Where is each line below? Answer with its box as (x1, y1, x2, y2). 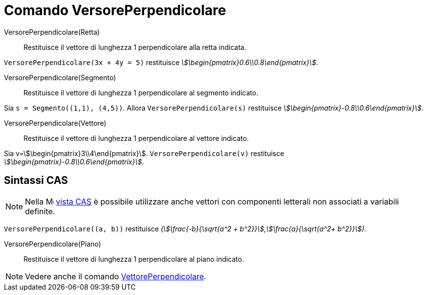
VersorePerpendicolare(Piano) (4, 239, 101, 248)
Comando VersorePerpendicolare (4, 2, 226, 19)
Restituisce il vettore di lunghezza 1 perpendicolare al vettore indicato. (23, 134, 249, 142)
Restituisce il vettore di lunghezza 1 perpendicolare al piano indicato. (23, 254, 244, 263)
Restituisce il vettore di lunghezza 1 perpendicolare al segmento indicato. (23, 88, 258, 97)
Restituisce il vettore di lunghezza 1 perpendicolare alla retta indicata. (23, 43, 247, 51)
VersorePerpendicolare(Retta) (4, 27, 100, 36)
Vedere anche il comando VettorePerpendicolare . (25, 271, 206, 281)
